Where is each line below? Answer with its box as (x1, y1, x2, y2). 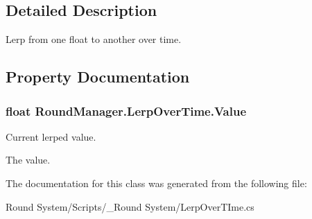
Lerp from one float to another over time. (6, 32, 182, 46)
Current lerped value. (6, 129, 96, 143)
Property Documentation (6, 66, 190, 87)
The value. (6, 152, 51, 167)
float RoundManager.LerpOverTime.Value (6, 102, 247, 119)
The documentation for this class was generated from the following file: (6, 175, 307, 190)
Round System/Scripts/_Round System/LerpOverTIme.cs (6, 199, 254, 213)
